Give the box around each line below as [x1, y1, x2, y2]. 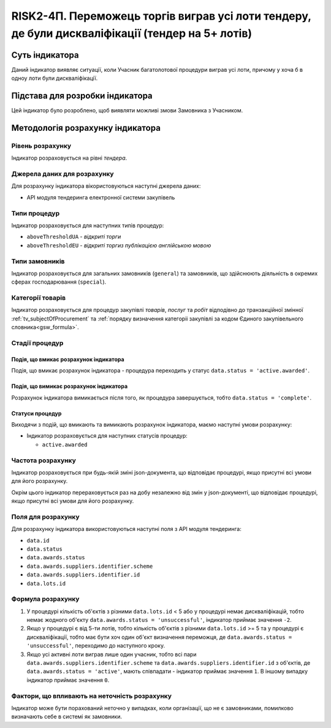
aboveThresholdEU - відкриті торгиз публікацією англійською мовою [26, 241, 211, 249]
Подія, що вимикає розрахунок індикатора [11, 382, 128, 390]
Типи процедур [11, 209, 60, 217]
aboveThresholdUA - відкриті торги [26, 233, 121, 241]
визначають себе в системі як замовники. [11, 713, 123, 721]
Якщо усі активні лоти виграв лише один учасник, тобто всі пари [26, 651, 197, 658]
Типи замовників [11, 257, 65, 265]
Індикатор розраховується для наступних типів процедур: [11, 222, 164, 229]
